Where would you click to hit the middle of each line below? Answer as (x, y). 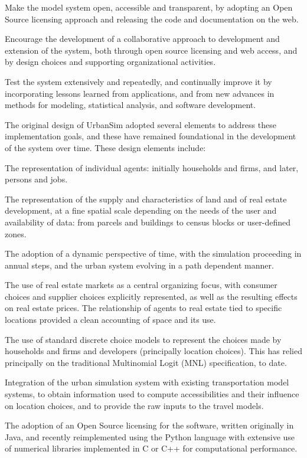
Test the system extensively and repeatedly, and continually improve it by (138, 81)
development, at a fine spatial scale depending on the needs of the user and (141, 210)
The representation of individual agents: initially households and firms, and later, (152, 167)
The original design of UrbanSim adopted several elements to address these (141, 124)
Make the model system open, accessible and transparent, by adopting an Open (149, 7)
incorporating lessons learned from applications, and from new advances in (140, 93)
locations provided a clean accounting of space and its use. (110, 320)
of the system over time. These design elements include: (105, 147)
